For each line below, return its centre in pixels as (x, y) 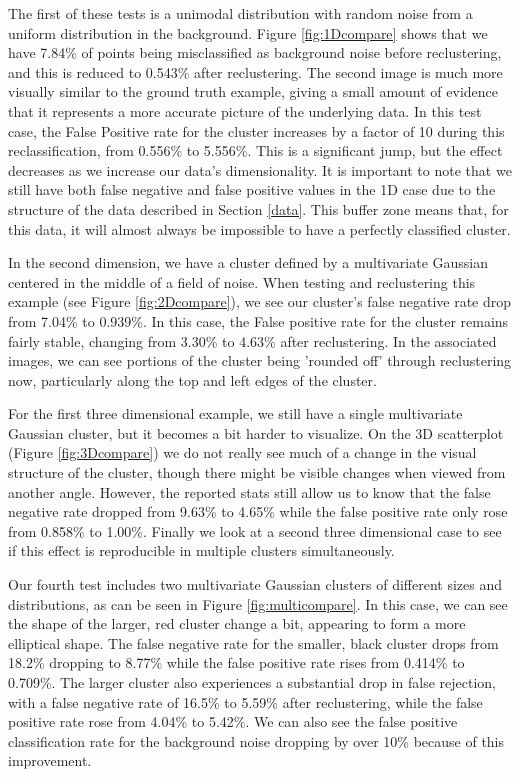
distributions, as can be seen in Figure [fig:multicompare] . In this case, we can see (258, 603)
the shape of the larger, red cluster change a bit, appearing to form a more (237, 623)
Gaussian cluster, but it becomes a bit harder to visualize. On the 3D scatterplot (256, 432)
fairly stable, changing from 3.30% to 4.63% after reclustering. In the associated (252, 340)
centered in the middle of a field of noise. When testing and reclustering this (242, 281)
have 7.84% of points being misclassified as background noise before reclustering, (255, 52)
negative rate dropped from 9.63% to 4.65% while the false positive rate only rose (258, 511)
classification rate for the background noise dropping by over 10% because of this (256, 740)
